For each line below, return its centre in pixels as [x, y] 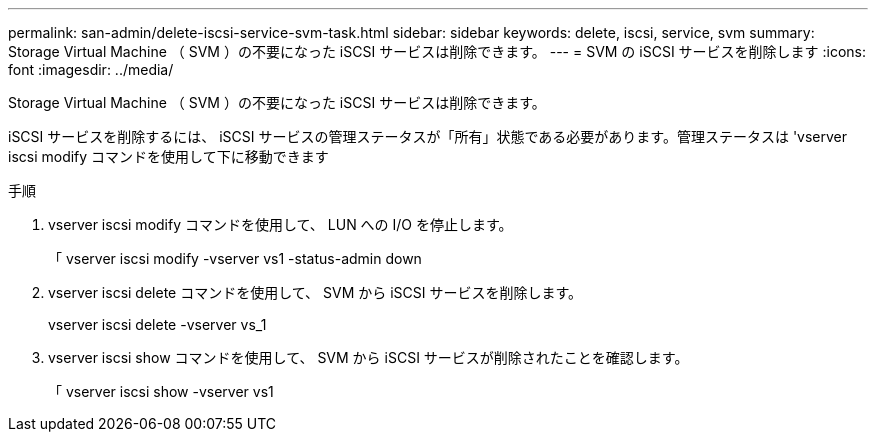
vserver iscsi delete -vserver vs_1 [157, 324]
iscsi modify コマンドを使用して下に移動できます [168, 156]
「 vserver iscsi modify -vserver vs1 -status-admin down [235, 258]
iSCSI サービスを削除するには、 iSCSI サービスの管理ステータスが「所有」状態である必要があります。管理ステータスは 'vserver [428, 136]
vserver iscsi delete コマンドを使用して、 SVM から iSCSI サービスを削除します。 [315, 292]
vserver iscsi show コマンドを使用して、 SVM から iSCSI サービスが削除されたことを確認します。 [368, 357]
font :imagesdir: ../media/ [91, 69]
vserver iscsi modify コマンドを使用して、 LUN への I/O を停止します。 [280, 224]
